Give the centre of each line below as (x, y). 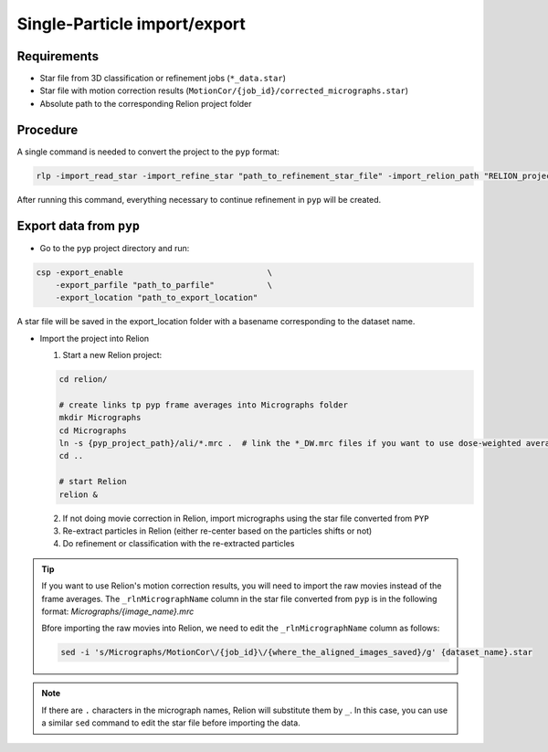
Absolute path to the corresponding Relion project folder (146, 103)
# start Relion (93, 482)
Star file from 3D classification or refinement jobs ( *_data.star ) (163, 79)
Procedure (47, 129)
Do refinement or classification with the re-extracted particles (179, 544)
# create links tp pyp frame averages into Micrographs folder (204, 405)
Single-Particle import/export (132, 24)
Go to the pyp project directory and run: (115, 248)
